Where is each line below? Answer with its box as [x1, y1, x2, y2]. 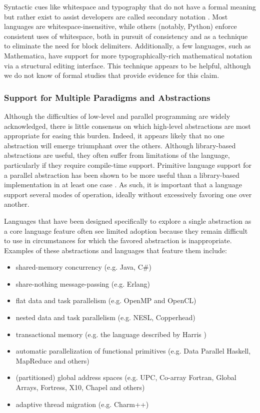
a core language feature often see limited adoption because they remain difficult [4, 225, 248, 236]
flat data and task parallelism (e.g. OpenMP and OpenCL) [15, 295, 196, 306]
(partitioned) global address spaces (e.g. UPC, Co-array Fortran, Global [15, 372, 236, 383]
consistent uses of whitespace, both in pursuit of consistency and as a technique [4, 30, 248, 41]
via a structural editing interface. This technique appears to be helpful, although [4, 60, 251, 70]
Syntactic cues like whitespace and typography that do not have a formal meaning [4, 1, 256, 11]
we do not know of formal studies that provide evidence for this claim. [4, 70, 219, 80]
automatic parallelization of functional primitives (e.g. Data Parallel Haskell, [15, 346, 251, 356]
